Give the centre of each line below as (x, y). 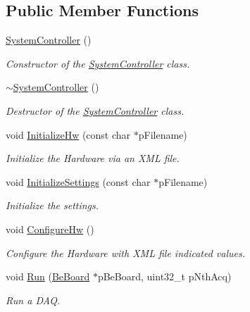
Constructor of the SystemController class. (98, 63)
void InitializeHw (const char (68, 134)
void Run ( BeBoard (48, 276)
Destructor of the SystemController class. (95, 110)
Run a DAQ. (33, 300)
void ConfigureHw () (50, 229)
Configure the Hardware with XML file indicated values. (126, 252)
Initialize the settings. (52, 205)
